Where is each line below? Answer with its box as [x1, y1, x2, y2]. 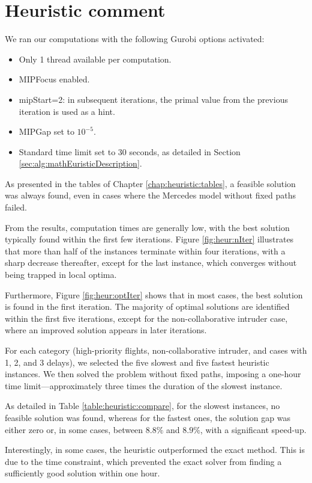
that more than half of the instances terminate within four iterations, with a [5, 244, 286, 257]
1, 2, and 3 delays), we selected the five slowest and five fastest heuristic [5, 355, 269, 368]
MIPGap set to [19, 125, 74, 138]
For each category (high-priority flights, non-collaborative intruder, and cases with [5, 344, 307, 356]
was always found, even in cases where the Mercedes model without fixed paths [5, 189, 296, 202]
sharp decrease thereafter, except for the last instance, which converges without [5, 256, 297, 269]
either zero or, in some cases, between [5, 423, 143, 435]
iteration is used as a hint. [19, 105, 115, 117]
